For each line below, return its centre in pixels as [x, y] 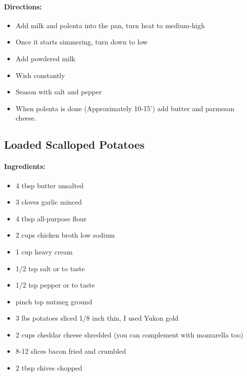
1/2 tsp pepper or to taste [55, 285]
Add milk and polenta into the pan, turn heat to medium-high [110, 25]
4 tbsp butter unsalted [49, 185]
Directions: [23, 6]
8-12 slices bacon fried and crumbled [71, 351]
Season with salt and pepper [59, 92]
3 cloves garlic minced [49, 202]
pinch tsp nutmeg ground [54, 301]
